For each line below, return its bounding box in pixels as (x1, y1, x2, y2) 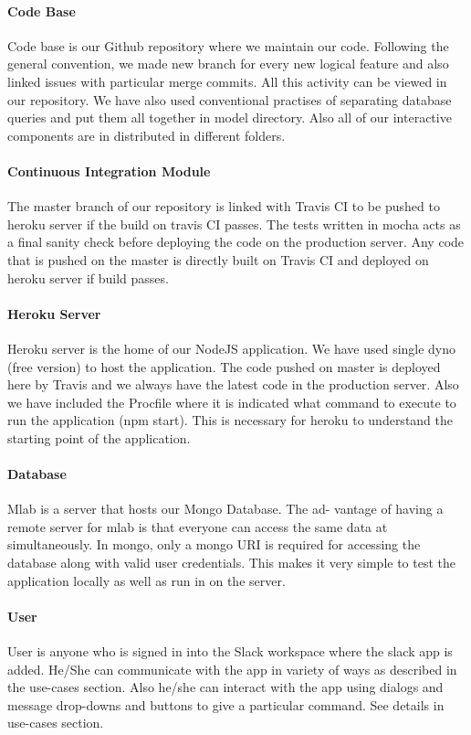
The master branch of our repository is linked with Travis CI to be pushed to (7, 197, 440, 216)
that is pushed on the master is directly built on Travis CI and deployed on (7, 250, 429, 269)
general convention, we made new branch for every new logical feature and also (7, 54, 449, 73)
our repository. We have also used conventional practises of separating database (7, 90, 452, 109)
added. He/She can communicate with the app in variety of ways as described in (7, 659, 457, 678)
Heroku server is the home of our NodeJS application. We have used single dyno (7, 338, 456, 357)
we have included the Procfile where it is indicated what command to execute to (7, 392, 456, 411)
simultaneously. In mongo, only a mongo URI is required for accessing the (7, 535, 421, 554)
